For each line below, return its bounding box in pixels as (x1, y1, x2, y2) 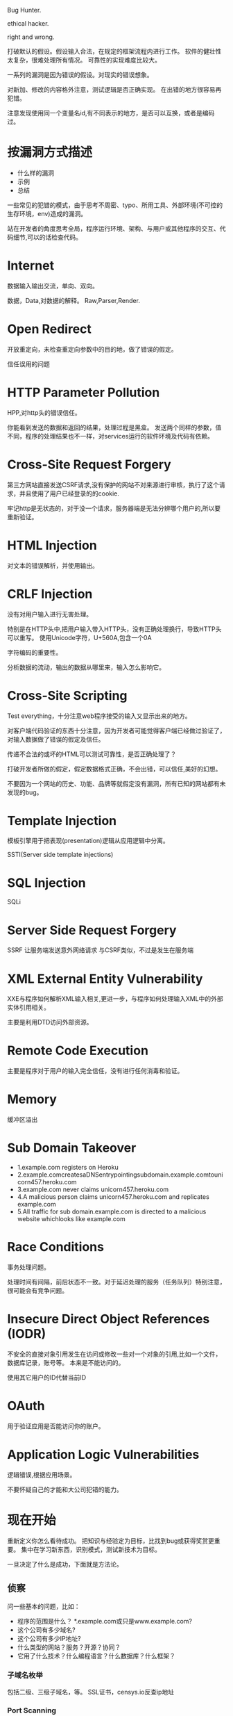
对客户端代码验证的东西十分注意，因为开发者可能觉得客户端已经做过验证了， (7, 726, 226, 735)
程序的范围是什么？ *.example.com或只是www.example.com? (17, 1617, 193, 1625)
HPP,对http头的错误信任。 (7, 408, 81, 416)
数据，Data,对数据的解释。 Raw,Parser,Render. (7, 296, 141, 304)
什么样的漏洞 (17, 168, 54, 177)
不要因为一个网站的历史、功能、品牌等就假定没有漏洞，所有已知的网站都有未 (7, 779, 226, 787)
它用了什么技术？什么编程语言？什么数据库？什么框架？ (17, 1651, 175, 1660)
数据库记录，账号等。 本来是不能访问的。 (7, 1358, 125, 1366)
